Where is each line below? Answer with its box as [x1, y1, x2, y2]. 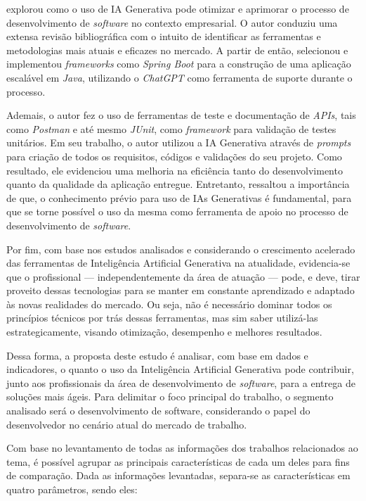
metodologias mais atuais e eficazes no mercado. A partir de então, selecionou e [6, 42, 348, 57]
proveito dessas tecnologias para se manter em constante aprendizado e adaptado [6, 283, 355, 298]
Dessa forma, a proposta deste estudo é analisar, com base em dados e [6, 348, 308, 362]
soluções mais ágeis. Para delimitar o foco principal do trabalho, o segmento [6, 389, 334, 404]
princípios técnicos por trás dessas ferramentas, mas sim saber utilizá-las [6, 310, 318, 325]
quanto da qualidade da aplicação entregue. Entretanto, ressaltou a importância [6, 177, 350, 191]
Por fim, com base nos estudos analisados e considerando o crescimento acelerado [6, 241, 355, 256]
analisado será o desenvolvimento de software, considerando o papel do [6, 403, 311, 418]
